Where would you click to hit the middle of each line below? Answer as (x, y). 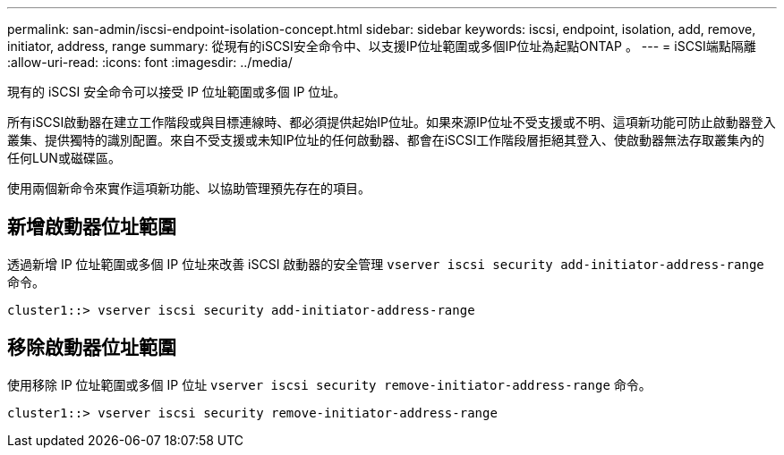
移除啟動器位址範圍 (92, 348)
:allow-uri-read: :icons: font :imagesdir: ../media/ (150, 62)
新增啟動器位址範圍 (92, 227)
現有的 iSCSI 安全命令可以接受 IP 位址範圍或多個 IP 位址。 (177, 92)
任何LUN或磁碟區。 (64, 158)
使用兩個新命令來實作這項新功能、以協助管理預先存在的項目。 (189, 188)
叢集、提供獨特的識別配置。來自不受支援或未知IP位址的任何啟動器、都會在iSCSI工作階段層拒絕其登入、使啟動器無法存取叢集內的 (386, 140)
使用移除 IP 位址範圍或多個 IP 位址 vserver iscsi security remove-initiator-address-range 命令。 (329, 384)
